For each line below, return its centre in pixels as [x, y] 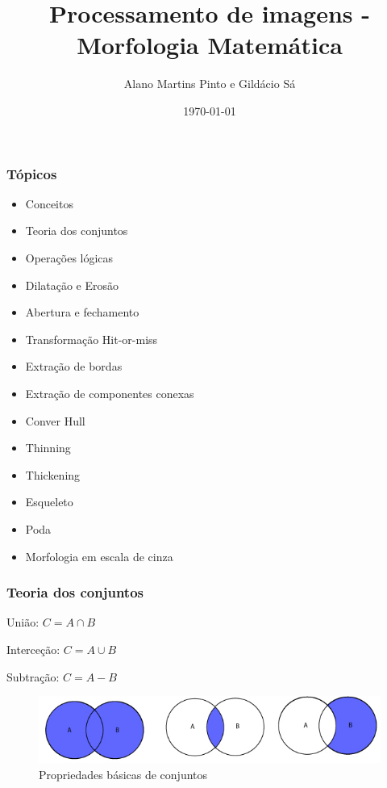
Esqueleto [49, 502]
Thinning [48, 448]
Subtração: [33, 676]
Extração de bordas [74, 366]
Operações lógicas [69, 257]
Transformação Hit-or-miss [92, 339]
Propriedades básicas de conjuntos [123, 775]
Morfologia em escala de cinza [99, 556]
